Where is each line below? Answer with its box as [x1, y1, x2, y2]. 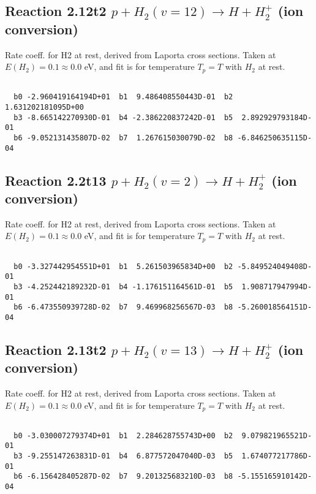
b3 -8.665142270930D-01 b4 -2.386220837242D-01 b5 [13, 113, 233, 122]
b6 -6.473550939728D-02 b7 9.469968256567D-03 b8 [13, 303, 233, 312]
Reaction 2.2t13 [5, 170, 107, 189]
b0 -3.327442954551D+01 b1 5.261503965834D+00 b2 [13, 262, 233, 271]
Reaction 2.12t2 [5, 1, 107, 20]
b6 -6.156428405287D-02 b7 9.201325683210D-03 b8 [13, 472, 233, 481]
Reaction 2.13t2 [5, 340, 107, 359]
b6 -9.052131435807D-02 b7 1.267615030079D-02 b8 [13, 133, 233, 142]
